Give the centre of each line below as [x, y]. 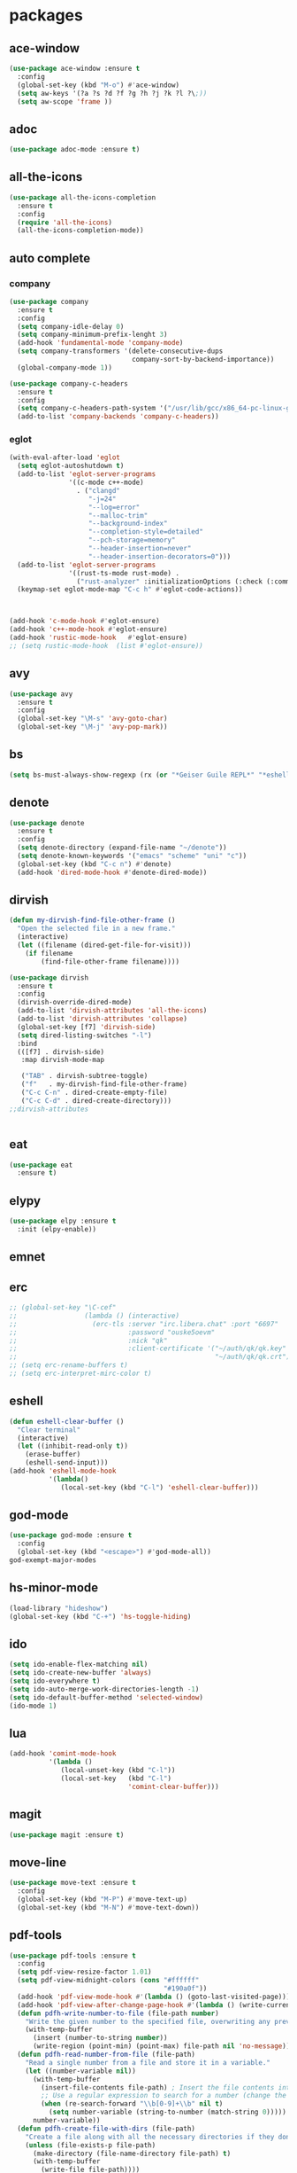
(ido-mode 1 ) [33, 1706]
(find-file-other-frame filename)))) [110, 961]
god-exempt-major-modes [53, 1560]
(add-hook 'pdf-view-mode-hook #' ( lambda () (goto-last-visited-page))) [154, 1997]
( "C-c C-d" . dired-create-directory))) [96, 1100]
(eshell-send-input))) [67, 1463]
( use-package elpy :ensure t [63, 1221]
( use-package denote [47, 823]
